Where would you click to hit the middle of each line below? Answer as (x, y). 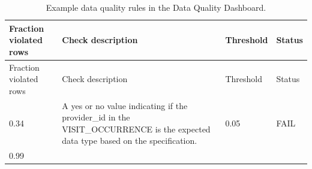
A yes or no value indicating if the (125, 105)
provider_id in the (96, 117)
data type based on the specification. (130, 141)
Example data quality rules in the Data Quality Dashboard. (156, 7)
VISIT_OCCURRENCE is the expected (136, 129)
